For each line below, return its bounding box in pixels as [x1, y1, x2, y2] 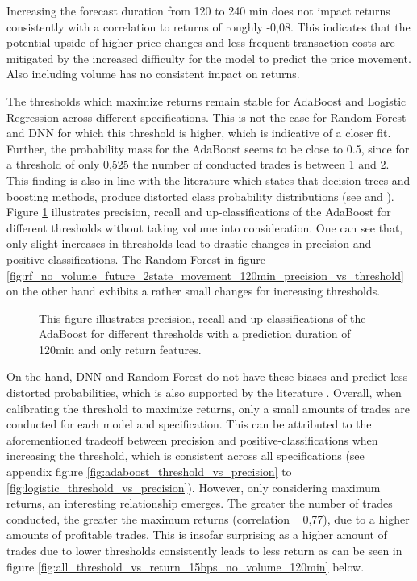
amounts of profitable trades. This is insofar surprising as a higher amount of [6, 526, 387, 543]
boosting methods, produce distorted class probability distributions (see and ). [6, 187, 394, 204]
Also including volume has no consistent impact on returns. [6, 65, 300, 82]
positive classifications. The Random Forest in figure [6, 250, 265, 267]
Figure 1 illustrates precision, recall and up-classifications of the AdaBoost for [6, 203, 391, 220]
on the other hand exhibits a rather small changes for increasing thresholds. [6, 282, 381, 299]
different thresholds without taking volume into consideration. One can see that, [6, 219, 403, 236]
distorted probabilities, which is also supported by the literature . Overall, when [6, 384, 402, 401]
